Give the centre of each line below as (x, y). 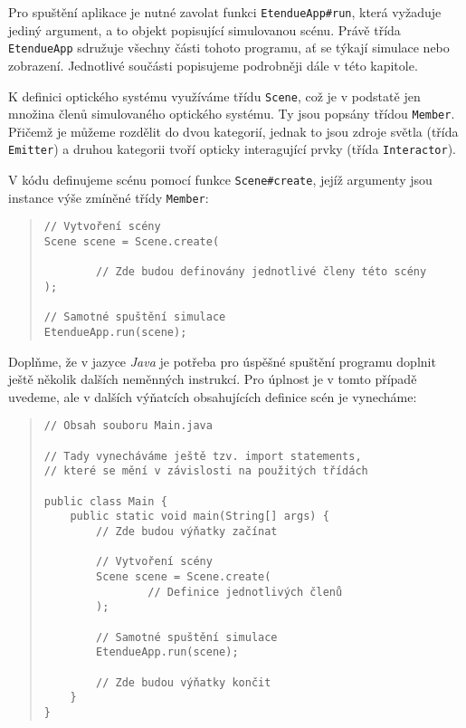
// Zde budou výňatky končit (184, 682)
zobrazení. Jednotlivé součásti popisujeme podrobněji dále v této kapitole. (213, 65)
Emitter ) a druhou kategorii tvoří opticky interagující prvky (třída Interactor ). (232, 149)
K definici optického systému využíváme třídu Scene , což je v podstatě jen (214, 96)
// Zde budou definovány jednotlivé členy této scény (262, 272)
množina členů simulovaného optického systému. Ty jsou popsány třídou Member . (232, 114)
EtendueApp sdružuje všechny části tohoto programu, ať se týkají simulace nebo (229, 48)
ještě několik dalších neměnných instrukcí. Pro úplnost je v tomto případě (213, 379)
